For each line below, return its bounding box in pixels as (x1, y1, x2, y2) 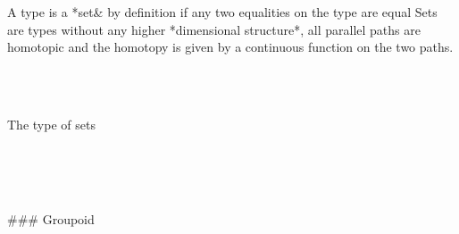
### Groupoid (7, 210, 95, 229)
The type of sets (7, 114, 96, 133)
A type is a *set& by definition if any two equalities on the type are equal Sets (7, 3, 438, 21)
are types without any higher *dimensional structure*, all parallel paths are (7, 20, 421, 38)
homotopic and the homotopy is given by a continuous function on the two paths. (7, 38, 454, 56)
